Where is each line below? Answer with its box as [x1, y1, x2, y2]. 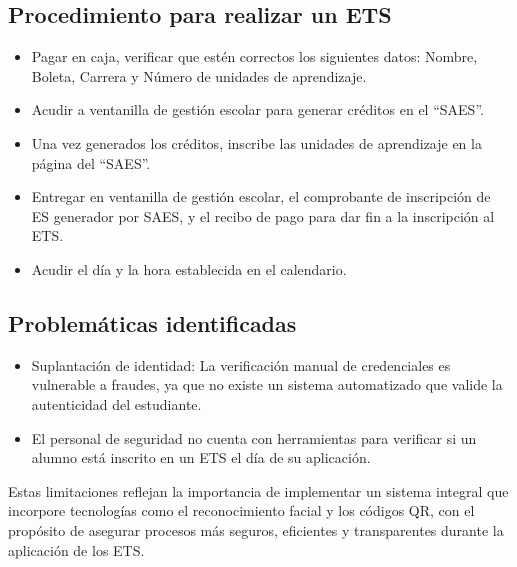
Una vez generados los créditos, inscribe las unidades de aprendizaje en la [31, 132, 482, 153]
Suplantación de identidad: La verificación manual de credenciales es [31, 354, 451, 375]
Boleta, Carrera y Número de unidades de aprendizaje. [31, 65, 367, 86]
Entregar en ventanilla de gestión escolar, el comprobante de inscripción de [31, 186, 491, 207]
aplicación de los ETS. [8, 539, 145, 560]
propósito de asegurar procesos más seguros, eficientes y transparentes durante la [8, 519, 504, 540]
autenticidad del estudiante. [31, 393, 202, 414]
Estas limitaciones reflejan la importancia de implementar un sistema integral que [8, 480, 509, 501]
